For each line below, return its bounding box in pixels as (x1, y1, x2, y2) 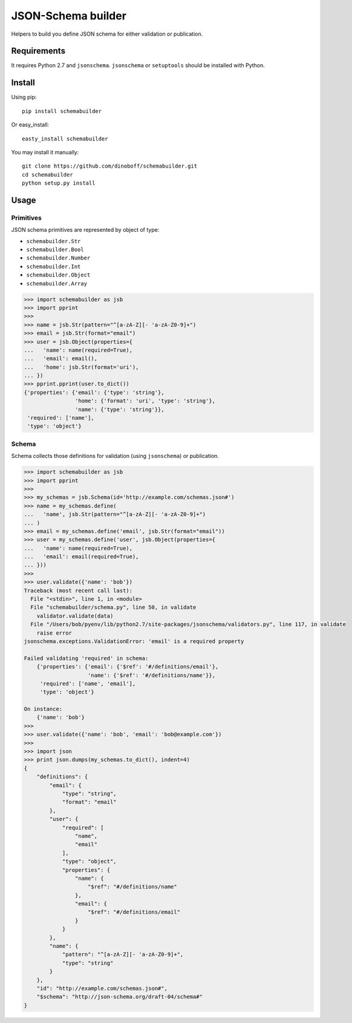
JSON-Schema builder (11, 9, 127, 22)
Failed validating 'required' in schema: (24, 655, 149, 662)
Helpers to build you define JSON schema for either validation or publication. (11, 30, 203, 38)
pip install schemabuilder (22, 108, 102, 114)
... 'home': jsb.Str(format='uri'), (24, 364, 139, 370)
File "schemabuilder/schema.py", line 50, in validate (30, 604, 197, 611)
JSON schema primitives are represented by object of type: (11, 226, 160, 234)
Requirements (11, 46, 66, 56)
